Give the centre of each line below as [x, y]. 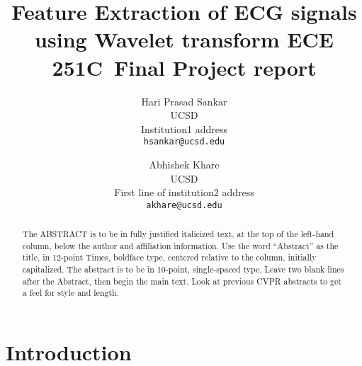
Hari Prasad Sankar [184, 101]
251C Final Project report [184, 67]
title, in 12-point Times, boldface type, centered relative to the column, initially [169, 257]
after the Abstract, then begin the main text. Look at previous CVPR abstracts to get [182, 281]
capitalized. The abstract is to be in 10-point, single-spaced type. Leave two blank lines [183, 269]
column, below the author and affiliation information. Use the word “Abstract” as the [180, 245]
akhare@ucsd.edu [184, 205]
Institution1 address [184, 128]
